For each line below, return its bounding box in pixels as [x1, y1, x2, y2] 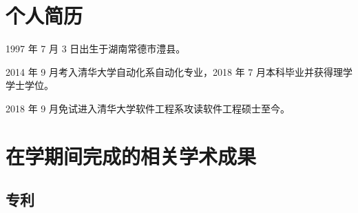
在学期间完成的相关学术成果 [6, 141, 257, 170]
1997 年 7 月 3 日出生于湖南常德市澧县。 [6, 41, 186, 56]
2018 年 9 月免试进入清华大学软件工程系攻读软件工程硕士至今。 [6, 101, 290, 115]
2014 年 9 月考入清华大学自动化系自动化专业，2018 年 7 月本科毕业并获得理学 [6, 64, 352, 79]
